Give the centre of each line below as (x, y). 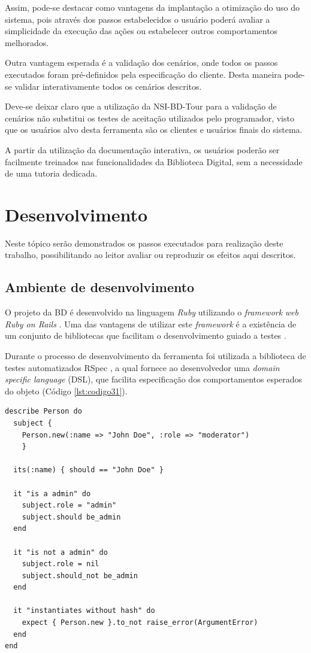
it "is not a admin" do (61, 552)
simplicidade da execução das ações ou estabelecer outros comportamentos (141, 31)
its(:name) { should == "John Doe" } (88, 470)
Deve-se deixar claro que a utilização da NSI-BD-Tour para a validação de (141, 106)
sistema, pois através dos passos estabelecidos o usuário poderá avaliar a (138, 19)
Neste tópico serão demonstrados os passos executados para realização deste (144, 243)
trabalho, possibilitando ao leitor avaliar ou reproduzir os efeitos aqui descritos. (150, 255)
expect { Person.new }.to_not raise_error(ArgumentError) (140, 623)
